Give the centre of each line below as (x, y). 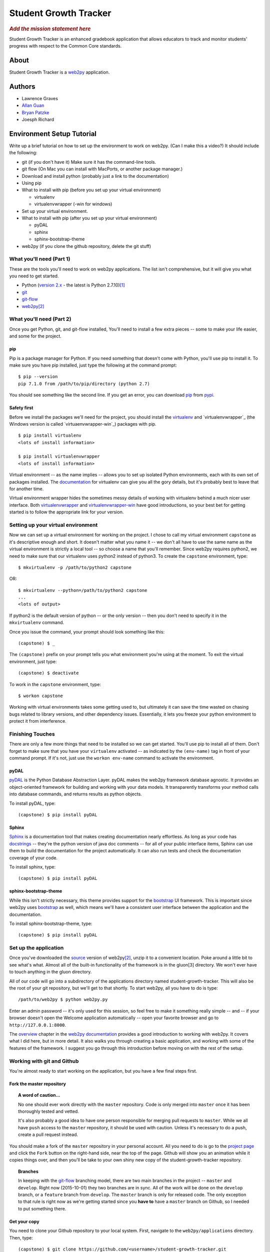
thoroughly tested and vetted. (49, 1111)
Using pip (32, 183)
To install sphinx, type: (32, 867)
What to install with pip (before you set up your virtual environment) (91, 190)
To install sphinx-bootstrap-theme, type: (51, 923)
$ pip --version (38, 377)
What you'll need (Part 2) (40, 319)
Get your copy (24, 1221)
